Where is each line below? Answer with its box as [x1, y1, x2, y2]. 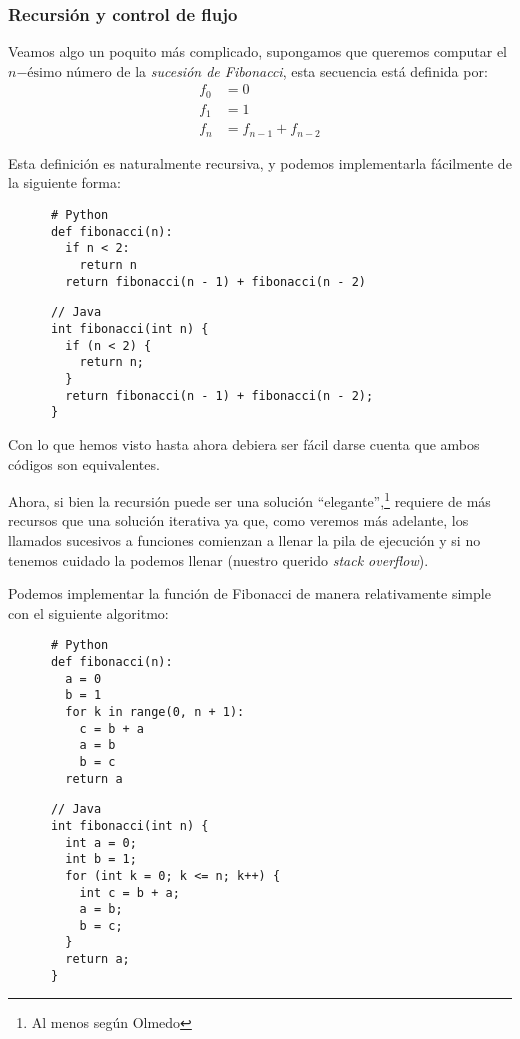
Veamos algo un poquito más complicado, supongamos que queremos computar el [8, 41, 507, 62]
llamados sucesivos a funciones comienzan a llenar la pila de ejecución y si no [8, 529, 481, 550]
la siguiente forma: [8, 172, 121, 193]
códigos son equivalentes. [8, 453, 160, 474]
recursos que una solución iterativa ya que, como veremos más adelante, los [8, 510, 469, 531]
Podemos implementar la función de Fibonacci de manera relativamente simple [8, 583, 491, 604]
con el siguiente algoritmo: [8, 602, 169, 623]
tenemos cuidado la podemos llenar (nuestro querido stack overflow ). [8, 549, 429, 570]
